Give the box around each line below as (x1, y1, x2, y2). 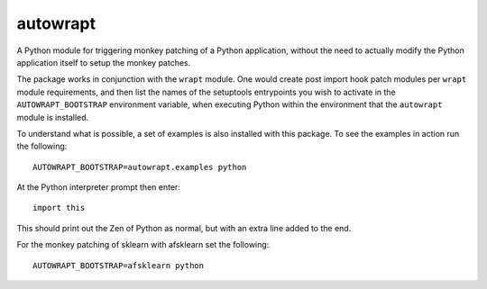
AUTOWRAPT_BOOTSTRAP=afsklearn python (32, 260, 205, 270)
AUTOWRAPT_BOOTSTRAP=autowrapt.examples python (32, 162, 247, 172)
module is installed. (16, 112, 89, 122)
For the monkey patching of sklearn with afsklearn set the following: (16, 239, 270, 250)
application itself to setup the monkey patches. (16, 57, 191, 68)
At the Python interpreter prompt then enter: (16, 182, 180, 193)
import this (32, 203, 86, 213)
